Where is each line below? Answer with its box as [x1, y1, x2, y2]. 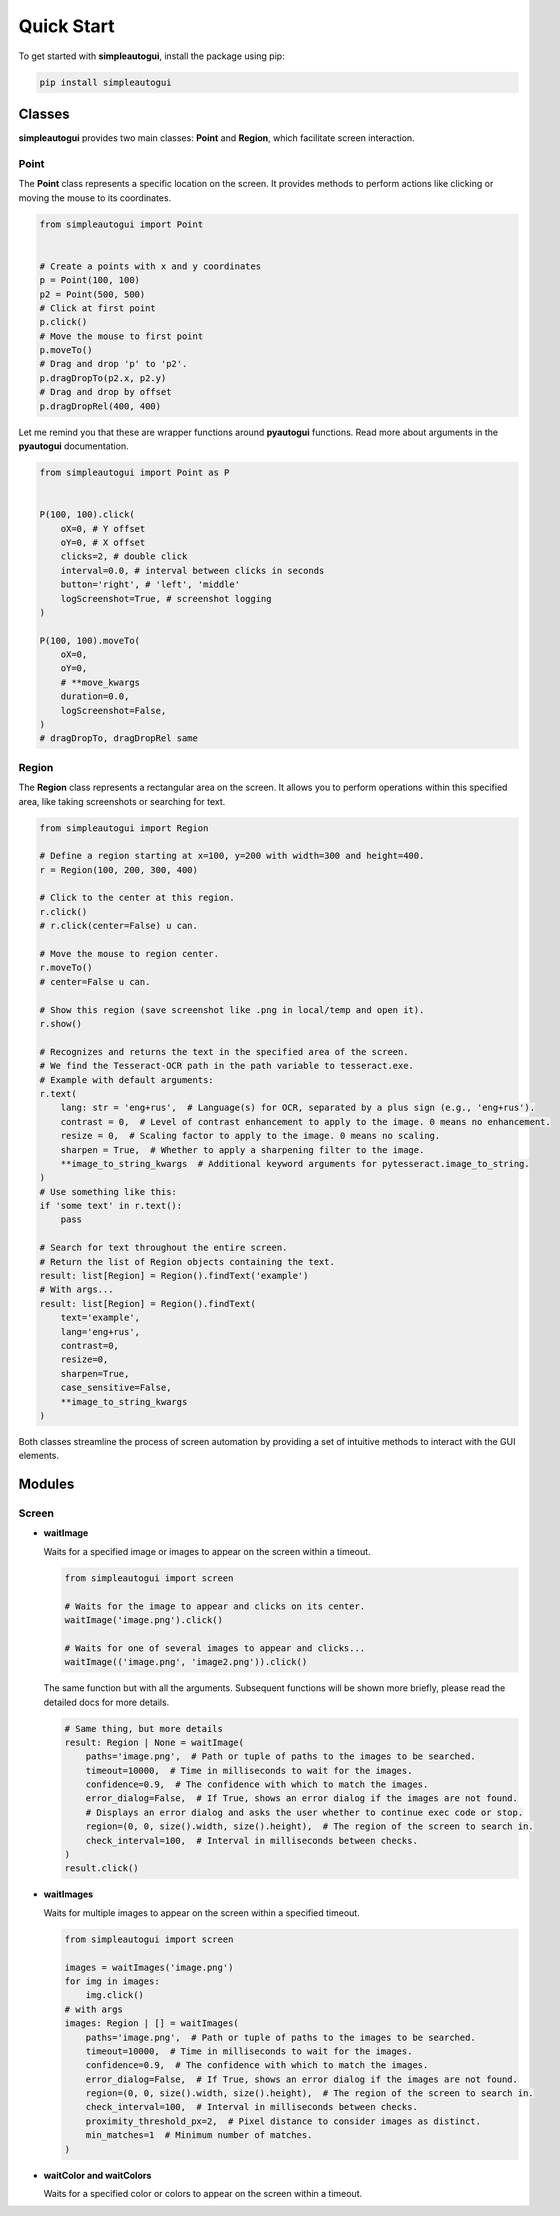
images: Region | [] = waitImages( [64, 2018, 239, 2029]
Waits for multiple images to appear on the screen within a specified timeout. [43, 1906, 360, 1919]
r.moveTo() [39, 962, 93, 974]
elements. [18, 1450, 60, 1462]
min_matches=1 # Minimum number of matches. [85, 2130, 313, 2141]
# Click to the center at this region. [39, 892, 235, 904]
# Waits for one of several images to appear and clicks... [64, 1642, 366, 1654]
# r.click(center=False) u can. [39, 920, 199, 932]
